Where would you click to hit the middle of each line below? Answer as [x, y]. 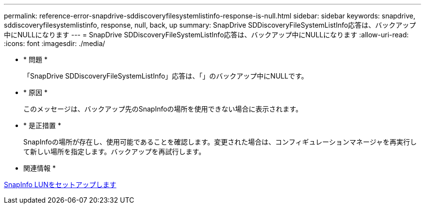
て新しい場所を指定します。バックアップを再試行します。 [114, 152]
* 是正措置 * [42, 125]
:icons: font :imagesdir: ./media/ [55, 43]
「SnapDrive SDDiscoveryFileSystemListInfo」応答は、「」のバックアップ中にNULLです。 [166, 76]
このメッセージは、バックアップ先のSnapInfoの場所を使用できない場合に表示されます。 [163, 109]
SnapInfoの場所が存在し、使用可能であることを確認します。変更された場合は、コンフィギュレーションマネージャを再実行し [220, 142]
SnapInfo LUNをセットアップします [60, 184]
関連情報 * [40, 168]
